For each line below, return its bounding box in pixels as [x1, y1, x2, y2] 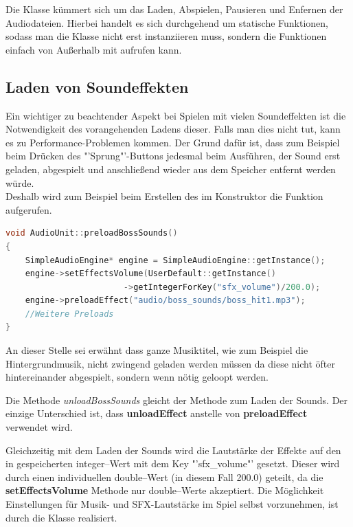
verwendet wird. [5, 420, 73, 434]
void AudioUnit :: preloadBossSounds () [5, 228, 178, 238]
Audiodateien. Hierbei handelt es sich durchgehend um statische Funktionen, [5, 15, 329, 30]
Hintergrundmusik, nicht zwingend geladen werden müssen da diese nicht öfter [5, 356, 335, 370]
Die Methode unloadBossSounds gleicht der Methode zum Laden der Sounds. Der [5, 392, 348, 407]
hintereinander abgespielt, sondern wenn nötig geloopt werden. [5, 370, 269, 384]
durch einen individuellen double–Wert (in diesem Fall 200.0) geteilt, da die [5, 469, 323, 484]
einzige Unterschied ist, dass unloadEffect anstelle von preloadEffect [5, 406, 308, 421]
